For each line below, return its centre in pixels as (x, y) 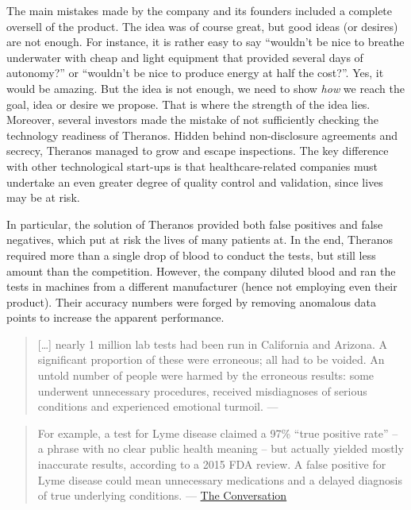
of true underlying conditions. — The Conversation (162, 495)
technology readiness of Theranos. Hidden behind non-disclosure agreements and (202, 135)
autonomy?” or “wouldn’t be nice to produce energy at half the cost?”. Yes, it (195, 73)
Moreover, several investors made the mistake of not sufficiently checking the (193, 120)
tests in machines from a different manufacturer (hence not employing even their (202, 286)
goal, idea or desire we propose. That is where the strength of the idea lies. (188, 104)
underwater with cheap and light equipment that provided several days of (185, 57)
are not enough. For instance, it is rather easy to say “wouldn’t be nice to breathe (205, 42)
